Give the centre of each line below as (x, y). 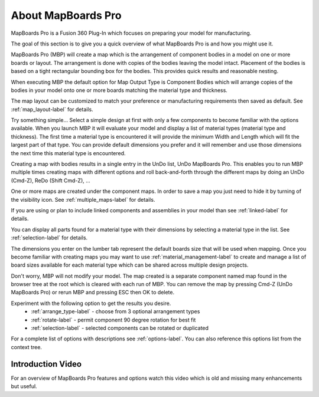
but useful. (24, 386)
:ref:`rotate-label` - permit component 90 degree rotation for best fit (113, 320)
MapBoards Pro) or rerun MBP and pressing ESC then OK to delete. (92, 293)
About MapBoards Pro (66, 15)
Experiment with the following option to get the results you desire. (91, 303)
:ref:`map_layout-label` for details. (52, 109)
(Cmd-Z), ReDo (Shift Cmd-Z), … (51, 181)
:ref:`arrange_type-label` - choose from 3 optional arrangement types (115, 311)
